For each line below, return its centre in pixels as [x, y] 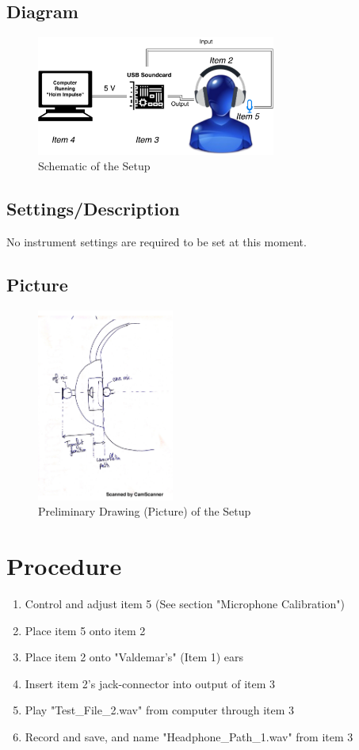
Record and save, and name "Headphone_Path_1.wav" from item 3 [189, 737]
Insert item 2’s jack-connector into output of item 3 [150, 683]
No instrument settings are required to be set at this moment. [157, 241]
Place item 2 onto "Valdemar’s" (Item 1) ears [134, 657]
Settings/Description [93, 209]
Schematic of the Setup [94, 166]
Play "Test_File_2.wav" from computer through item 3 [160, 710]
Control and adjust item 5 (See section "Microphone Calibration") [185, 604]
